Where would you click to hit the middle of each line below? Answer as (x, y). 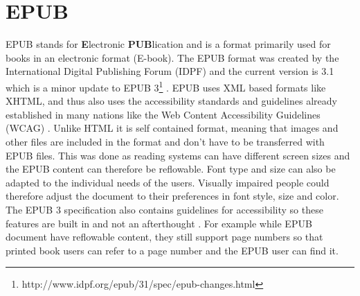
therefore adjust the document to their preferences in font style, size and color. (172, 196)
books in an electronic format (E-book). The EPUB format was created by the (172, 57)
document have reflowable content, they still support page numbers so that (164, 237)
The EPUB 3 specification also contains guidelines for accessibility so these (164, 209)
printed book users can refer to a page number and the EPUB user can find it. (172, 250)
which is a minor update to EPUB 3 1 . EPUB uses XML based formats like (166, 86)
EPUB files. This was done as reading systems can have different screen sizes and (178, 155)
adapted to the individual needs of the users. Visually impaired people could (168, 182)
